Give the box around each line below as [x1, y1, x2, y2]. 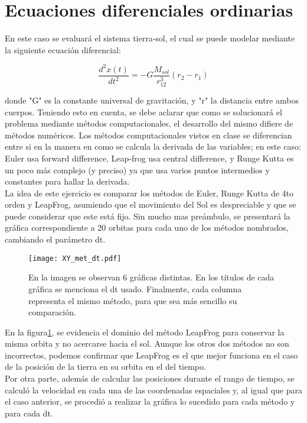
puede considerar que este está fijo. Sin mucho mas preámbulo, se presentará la [5, 209, 290, 222]
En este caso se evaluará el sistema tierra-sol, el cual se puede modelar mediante [5, 32, 295, 44]
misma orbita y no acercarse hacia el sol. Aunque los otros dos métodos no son [5, 337, 289, 350]
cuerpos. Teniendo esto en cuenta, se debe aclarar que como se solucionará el [5, 105, 282, 118]
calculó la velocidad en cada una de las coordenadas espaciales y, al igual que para [5, 383, 302, 396]
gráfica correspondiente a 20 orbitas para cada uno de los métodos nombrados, [5, 221, 289, 234]
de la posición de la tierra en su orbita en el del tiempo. [5, 360, 206, 373]
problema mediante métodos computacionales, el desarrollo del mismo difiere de [5, 117, 293, 130]
